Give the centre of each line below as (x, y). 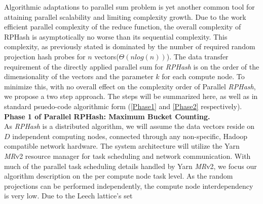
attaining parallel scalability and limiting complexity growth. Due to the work (125, 16)
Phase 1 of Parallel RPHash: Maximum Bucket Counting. (107, 116)
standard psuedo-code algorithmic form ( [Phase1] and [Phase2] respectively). (123, 106)
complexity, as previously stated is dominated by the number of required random (130, 46)
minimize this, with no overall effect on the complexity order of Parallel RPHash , (130, 86)
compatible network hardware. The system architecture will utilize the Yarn (122, 146)
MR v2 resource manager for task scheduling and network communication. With (127, 156)
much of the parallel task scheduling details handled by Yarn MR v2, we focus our (130, 166)
